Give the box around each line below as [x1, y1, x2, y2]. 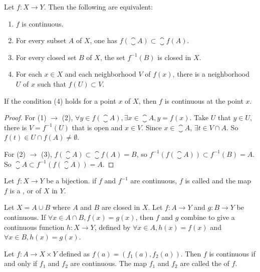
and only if [4, 258, 38, 268]
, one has [90, 35, 118, 46]
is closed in [157, 52, 191, 62]
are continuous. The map [70, 258, 147, 268]
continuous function [4, 221, 65, 232]
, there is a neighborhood [172, 69, 250, 79]
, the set [100, 52, 125, 62]
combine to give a [181, 211, 235, 222]
